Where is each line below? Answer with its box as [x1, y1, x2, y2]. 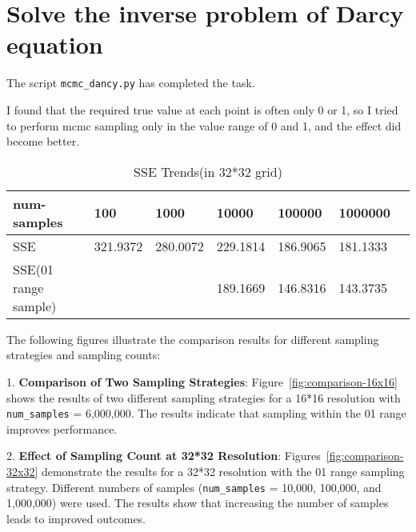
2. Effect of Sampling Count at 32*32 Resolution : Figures [6, 447, 321, 464]
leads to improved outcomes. [6, 510, 146, 526]
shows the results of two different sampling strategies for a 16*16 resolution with [6, 389, 401, 406]
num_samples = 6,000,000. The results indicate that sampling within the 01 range [6, 405, 406, 422]
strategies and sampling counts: [6, 346, 161, 363]
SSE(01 [13, 259, 54, 278]
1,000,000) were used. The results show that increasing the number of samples [6, 494, 389, 511]
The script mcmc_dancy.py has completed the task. [6, 74, 255, 91]
